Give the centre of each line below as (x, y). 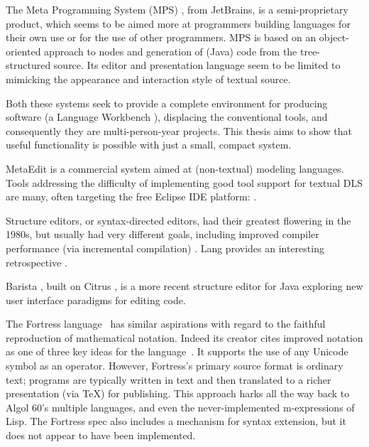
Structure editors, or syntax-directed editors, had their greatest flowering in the (178, 220)
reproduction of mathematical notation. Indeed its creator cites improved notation (184, 337)
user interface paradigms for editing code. (96, 300)
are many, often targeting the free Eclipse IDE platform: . (131, 196)
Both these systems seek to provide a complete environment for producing (167, 103)
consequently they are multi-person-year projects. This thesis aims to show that (179, 130)
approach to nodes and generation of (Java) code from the (171, 51)
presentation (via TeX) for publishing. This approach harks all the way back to (178, 393)
